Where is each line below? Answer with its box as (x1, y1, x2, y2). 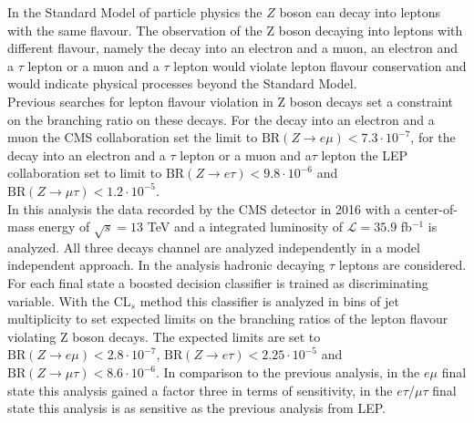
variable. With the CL (7, 291, 131, 310)
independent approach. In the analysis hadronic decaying (7, 255, 325, 274)
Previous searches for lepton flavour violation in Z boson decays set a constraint (7, 91, 453, 110)
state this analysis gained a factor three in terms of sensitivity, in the (7, 380, 393, 399)
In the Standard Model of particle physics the (7, 3, 263, 21)
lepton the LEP (321, 145, 408, 164)
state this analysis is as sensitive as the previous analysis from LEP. (7, 398, 386, 418)
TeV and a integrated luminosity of (147, 217, 344, 236)
